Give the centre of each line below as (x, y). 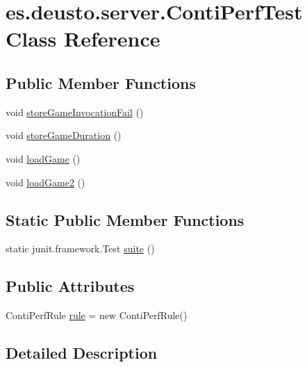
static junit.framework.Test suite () (80, 248)
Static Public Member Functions (125, 219)
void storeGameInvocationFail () (75, 112)
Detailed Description (82, 353)
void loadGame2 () (45, 182)
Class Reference (83, 39)
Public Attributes (70, 286)
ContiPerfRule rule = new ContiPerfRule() (97, 315)
